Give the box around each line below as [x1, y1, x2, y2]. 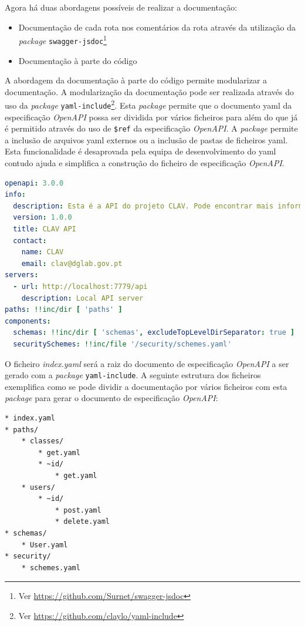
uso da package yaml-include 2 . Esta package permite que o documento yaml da [5, 97, 292, 111]
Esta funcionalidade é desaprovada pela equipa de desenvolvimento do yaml [5, 145, 276, 157]
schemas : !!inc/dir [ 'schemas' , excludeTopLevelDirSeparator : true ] [13, 328, 295, 337]
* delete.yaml [55, 517, 110, 526]
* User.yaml [21, 540, 68, 549]
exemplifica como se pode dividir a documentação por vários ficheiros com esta [5, 380, 287, 392]
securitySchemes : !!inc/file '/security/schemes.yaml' [13, 339, 232, 348]
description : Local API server [21, 294, 144, 302]
